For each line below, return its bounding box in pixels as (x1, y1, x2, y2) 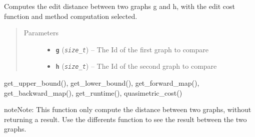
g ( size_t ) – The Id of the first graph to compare (55, 44, 209, 54)
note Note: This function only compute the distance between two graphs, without (4, 104, 251, 115)
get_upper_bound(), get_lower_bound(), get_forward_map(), (4, 78, 199, 88)
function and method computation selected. (4, 10, 137, 21)
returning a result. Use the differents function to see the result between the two (4, 114, 247, 124)
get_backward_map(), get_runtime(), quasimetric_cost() (4, 87, 182, 98)
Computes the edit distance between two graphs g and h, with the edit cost (4, 1, 235, 11)
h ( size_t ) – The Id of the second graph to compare (55, 61, 217, 71)
